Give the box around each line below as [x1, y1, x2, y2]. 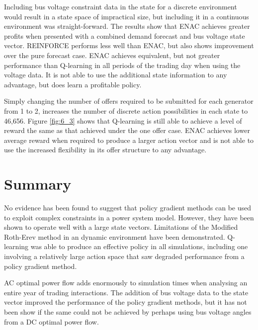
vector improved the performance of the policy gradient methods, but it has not [4, 297, 247, 307]
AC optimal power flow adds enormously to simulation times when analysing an [4, 277, 248, 288]
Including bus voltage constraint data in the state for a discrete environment [4, 1, 237, 11]
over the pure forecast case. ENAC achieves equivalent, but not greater [4, 50, 220, 60]
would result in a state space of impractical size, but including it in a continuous [4, 11, 249, 21]
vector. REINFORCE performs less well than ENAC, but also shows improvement [4, 40, 254, 51]
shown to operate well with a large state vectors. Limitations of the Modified [4, 222, 238, 232]
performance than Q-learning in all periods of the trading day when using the [4, 60, 241, 70]
